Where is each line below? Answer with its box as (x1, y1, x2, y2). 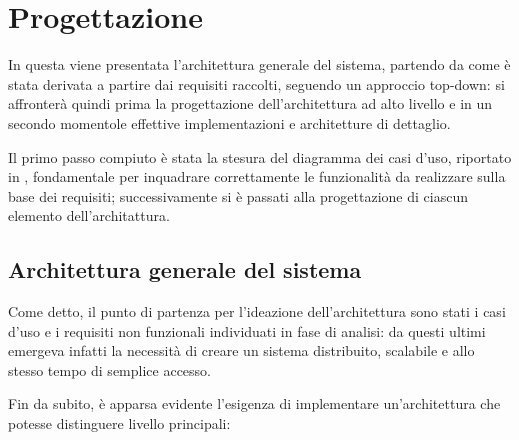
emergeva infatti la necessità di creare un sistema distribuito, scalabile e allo (8, 340, 475, 361)
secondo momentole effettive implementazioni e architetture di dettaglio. (8, 112, 451, 133)
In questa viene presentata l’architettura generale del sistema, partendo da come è (8, 54, 511, 75)
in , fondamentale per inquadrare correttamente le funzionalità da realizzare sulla (8, 166, 506, 187)
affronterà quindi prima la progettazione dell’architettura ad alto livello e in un (8, 93, 493, 114)
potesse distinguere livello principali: (8, 413, 231, 434)
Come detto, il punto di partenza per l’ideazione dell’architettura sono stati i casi (8, 301, 506, 322)
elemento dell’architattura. (8, 205, 170, 226)
